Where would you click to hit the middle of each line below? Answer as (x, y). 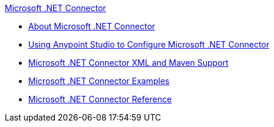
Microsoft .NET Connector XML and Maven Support (128, 63)
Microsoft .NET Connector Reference (100, 99)
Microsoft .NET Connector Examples (99, 81)
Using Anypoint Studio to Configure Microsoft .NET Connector (149, 44)
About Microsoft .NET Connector (92, 26)
